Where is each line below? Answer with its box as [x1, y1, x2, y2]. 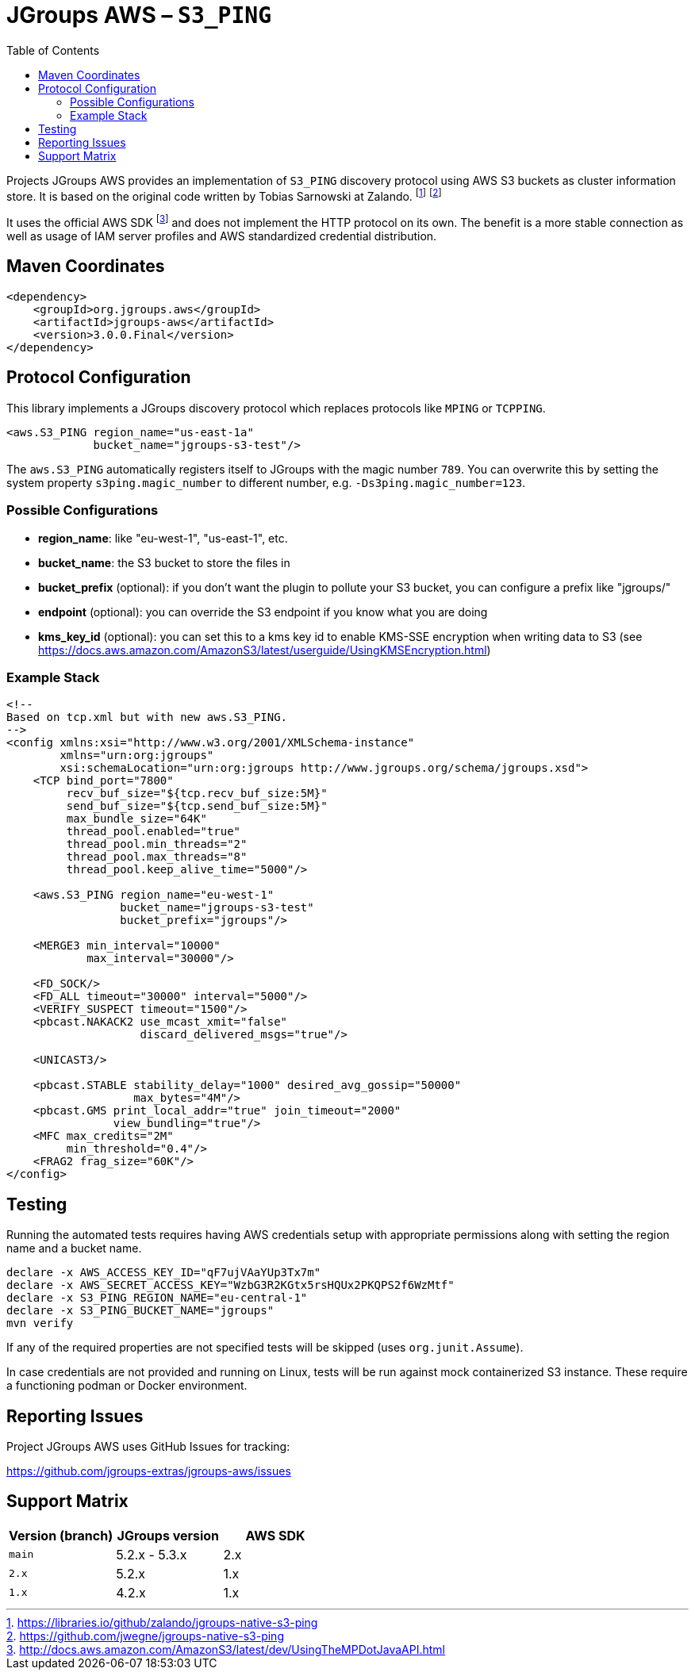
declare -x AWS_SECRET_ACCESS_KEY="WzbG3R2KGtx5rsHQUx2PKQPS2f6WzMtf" [6, 1279, 455, 1292]
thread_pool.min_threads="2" [66, 838, 248, 851]
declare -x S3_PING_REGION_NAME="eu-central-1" [6, 1291, 308, 1305]
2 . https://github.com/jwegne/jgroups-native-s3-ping [6, 1628, 284, 1643]
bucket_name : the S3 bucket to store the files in [38, 555, 290, 570]
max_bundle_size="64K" [66, 812, 207, 826]
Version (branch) [9, 1527, 113, 1544]
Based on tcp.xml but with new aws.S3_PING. [6, 711, 288, 724]
